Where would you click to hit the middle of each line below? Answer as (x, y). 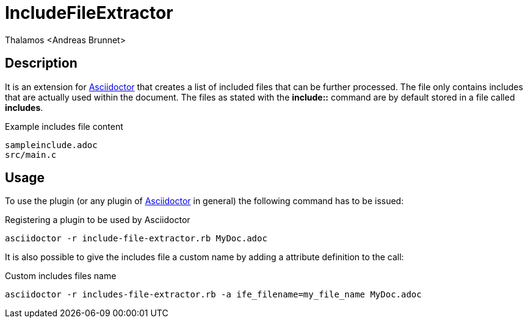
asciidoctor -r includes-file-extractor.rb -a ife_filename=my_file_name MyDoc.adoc (213, 295)
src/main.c (31, 154)
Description (41, 63)
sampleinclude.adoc (51, 145)
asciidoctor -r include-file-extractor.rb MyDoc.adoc (136, 239)
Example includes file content (64, 126)
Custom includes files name (61, 276)
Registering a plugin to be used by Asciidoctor (98, 220)
